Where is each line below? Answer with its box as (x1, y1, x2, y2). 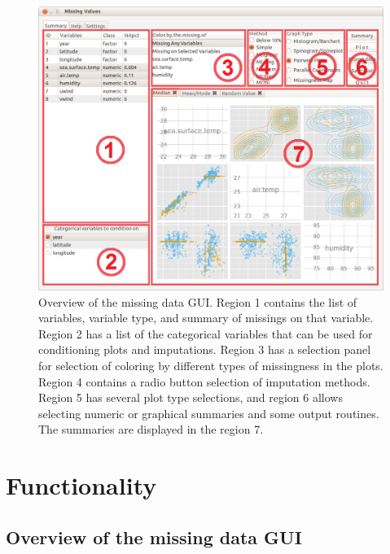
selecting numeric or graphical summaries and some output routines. (38, 404, 379, 421)
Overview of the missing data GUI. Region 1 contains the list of (38, 293, 357, 310)
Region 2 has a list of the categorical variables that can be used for (38, 325, 373, 342)
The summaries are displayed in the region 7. (38, 421, 264, 438)
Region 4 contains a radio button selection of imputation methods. (38, 373, 370, 390)
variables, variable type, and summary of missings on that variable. (38, 309, 374, 326)
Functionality (6, 469, 157, 502)
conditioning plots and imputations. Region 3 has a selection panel (38, 341, 371, 358)
